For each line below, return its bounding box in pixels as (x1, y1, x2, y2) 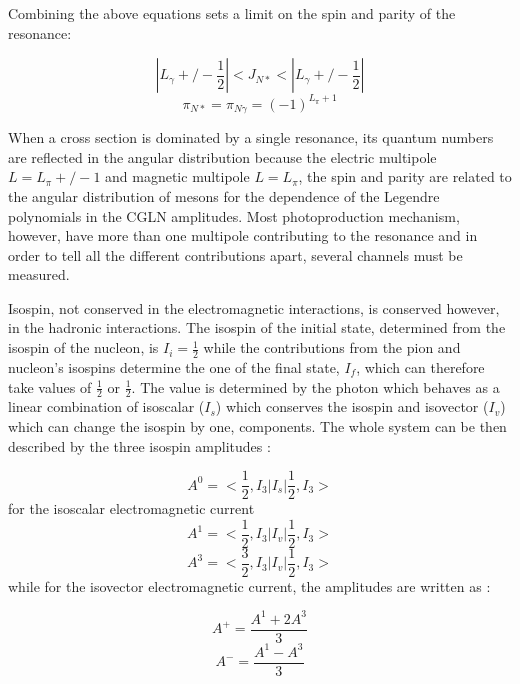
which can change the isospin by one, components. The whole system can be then (8, 415, 507, 436)
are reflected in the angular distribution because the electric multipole (8, 146, 437, 167)
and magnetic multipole (105, 166, 250, 187)
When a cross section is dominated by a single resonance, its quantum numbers (8, 127, 494, 148)
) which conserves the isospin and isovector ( (215, 396, 489, 417)
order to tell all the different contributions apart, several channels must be (8, 244, 463, 265)
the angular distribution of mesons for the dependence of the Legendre (8, 185, 440, 206)
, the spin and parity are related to (298, 166, 512, 187)
